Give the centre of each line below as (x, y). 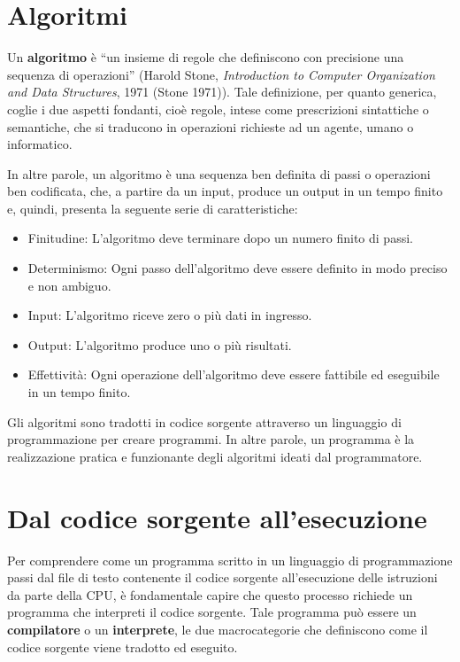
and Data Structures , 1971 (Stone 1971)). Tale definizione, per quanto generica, (222, 92)
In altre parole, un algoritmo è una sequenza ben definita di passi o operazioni (219, 173)
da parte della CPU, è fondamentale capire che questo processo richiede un (210, 594)
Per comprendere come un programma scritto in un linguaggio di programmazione (230, 560)
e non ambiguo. (69, 285)
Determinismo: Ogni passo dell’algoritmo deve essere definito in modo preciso (238, 268)
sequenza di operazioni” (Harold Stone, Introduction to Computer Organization (221, 74)
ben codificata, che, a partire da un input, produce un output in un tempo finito (225, 191)
